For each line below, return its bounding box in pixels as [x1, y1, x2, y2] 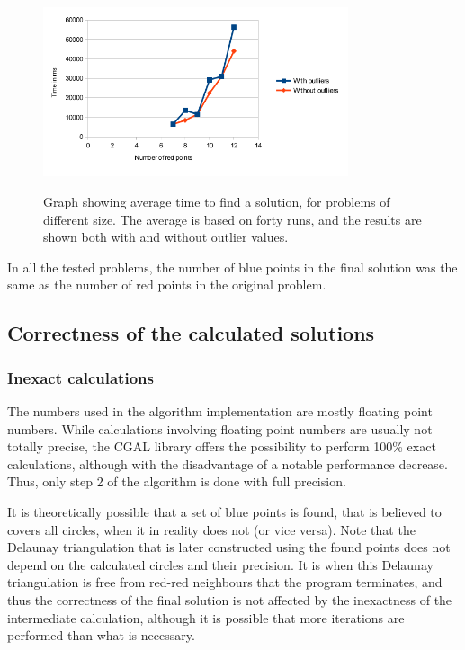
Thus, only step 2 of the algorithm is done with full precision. [7, 472, 346, 491]
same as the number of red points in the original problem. [7, 275, 326, 294]
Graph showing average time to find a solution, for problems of [43, 192, 390, 211]
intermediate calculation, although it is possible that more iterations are [7, 608, 405, 627]
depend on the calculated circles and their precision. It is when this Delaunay [7, 555, 434, 574]
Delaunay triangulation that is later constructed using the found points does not [7, 538, 451, 557]
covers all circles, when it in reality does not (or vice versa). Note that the [7, 520, 416, 539]
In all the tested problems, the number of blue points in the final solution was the [7, 257, 458, 276]
